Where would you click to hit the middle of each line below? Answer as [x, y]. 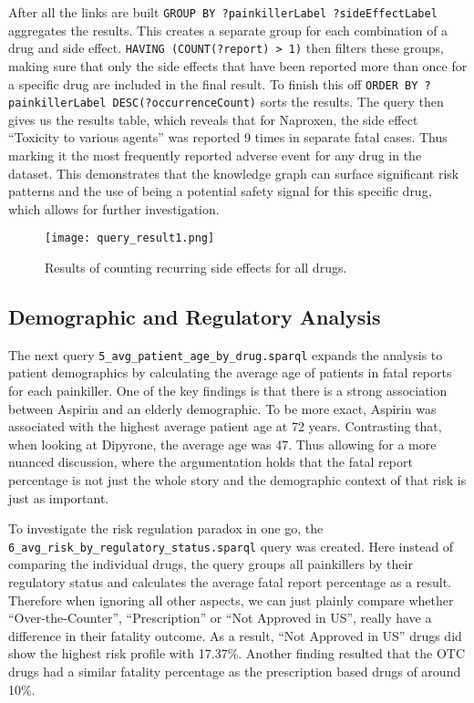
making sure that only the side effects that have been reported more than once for [238, 65]
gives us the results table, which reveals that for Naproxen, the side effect [213, 119]
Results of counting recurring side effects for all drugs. [196, 268]
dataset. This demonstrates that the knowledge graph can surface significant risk [234, 173]
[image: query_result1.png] [130, 238]
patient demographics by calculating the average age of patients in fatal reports [230, 372]
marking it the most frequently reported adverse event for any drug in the [215, 155]
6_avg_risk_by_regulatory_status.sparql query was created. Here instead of [231, 546]
